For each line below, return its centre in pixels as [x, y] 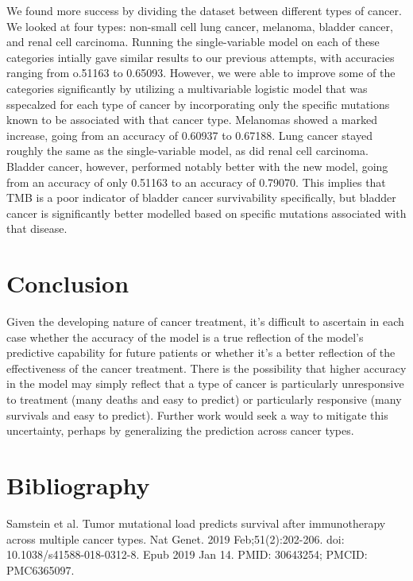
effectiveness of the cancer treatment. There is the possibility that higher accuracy [206, 368]
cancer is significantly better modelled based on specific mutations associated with [206, 213]
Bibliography [78, 484]
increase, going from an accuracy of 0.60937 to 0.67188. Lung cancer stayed [189, 135]
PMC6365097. [41, 569]
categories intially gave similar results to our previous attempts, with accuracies [201, 57]
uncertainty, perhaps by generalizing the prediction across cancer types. [180, 430]
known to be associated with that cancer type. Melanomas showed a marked [192, 120]
